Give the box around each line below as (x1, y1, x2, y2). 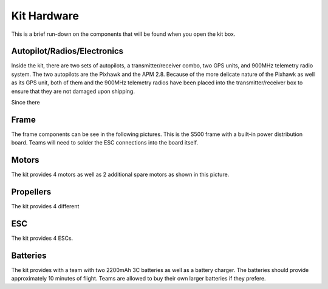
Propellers (11, 187, 52, 197)
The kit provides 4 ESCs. (11, 234, 73, 242)
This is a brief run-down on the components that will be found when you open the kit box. (11, 30, 236, 38)
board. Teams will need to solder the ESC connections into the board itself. (11, 139, 199, 146)
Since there (11, 99, 40, 106)
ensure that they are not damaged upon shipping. (11, 87, 135, 95)
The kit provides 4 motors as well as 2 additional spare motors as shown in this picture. (11, 171, 230, 178)
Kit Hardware (11, 9, 79, 22)
